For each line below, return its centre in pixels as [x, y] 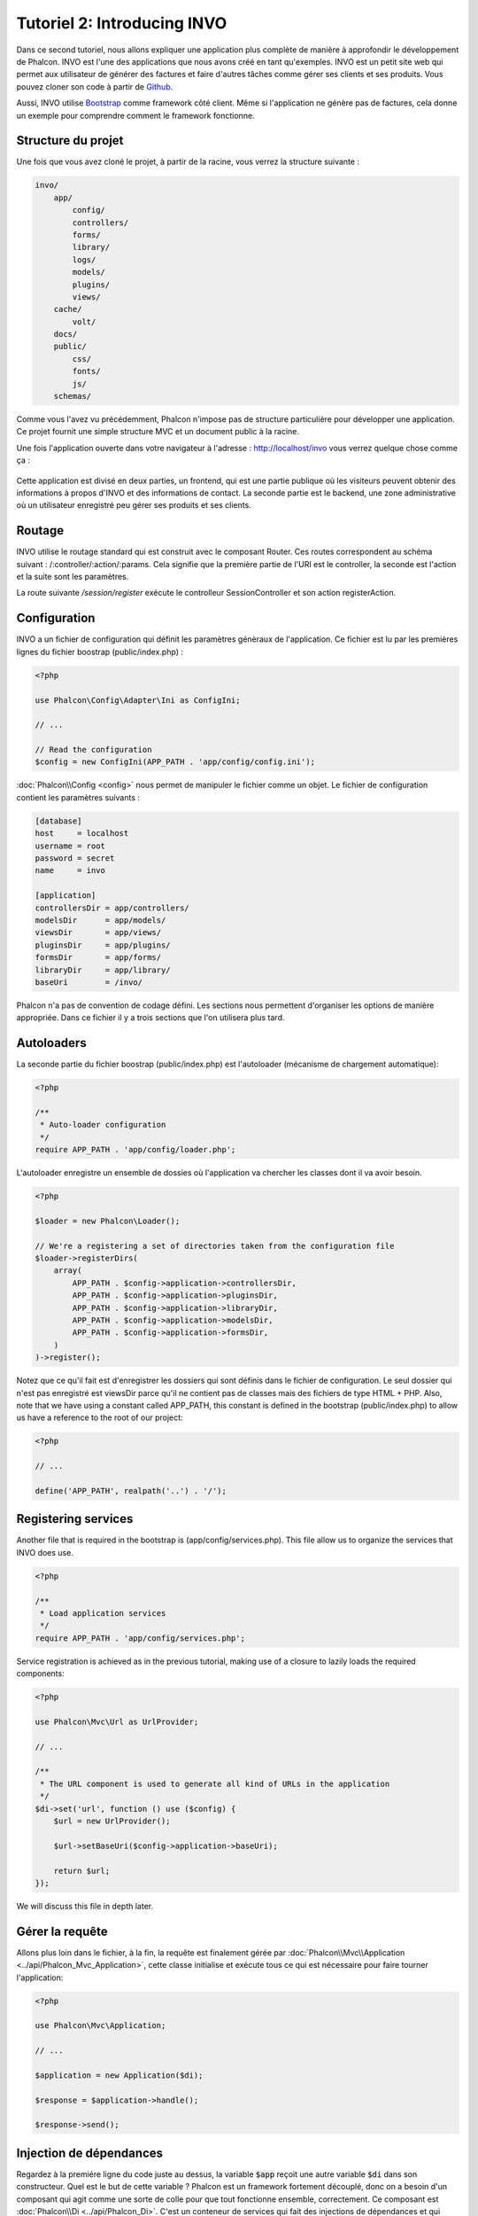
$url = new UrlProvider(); [112, 1821]
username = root [70, 846]
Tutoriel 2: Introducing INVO [122, 23]
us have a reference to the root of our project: [100, 1417]
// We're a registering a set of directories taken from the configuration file [215, 1246]
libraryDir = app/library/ [103, 970]
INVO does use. [45, 1552]
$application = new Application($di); [119, 2075]
